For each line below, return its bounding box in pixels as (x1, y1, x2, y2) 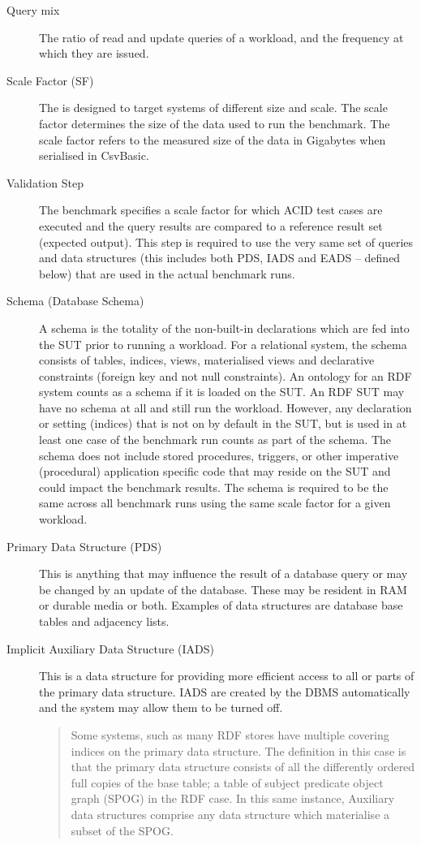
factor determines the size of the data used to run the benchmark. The (39, 114, 390, 131)
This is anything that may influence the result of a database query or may (39, 565, 408, 582)
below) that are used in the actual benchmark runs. (39, 265, 295, 282)
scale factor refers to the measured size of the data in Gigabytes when (39, 131, 386, 148)
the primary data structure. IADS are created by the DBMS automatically (39, 683, 410, 700)
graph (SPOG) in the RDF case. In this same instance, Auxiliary (71, 790, 395, 807)
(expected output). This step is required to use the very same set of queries (39, 233, 414, 250)
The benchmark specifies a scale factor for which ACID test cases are (39, 201, 383, 218)
